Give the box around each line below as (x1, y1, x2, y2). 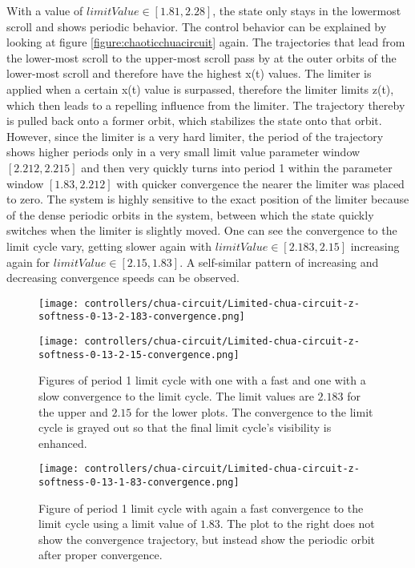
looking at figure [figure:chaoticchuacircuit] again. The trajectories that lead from (6, 34, 405, 50)
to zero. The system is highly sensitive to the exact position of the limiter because (6, 191, 409, 207)
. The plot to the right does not (220, 515, 375, 532)
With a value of (6, 2, 83, 18)
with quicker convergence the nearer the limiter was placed (116, 175, 405, 191)
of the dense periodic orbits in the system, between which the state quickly (6, 206, 374, 223)
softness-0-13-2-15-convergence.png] (38, 348, 240, 361)
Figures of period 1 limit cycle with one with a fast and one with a (38, 372, 366, 389)
